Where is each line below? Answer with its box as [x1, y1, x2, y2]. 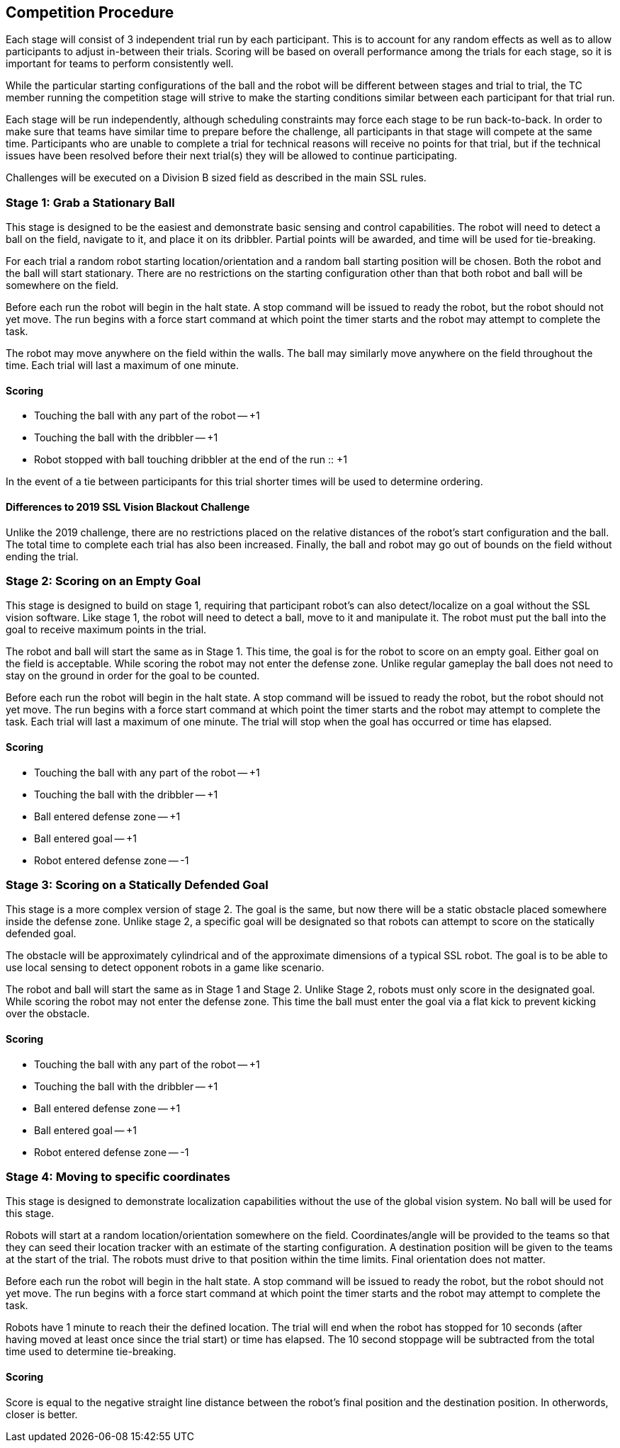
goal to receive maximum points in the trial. [6, 623, 207, 636]
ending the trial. [6, 550, 79, 562]
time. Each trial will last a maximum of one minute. [6, 359, 239, 372]
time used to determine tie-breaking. [6, 1345, 176, 1358]
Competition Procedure [6, 4, 174, 21]
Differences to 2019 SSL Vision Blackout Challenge [6, 501, 250, 513]
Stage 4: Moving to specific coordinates [6, 1169, 230, 1184]
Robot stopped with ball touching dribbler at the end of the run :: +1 [34, 453, 347, 466]
